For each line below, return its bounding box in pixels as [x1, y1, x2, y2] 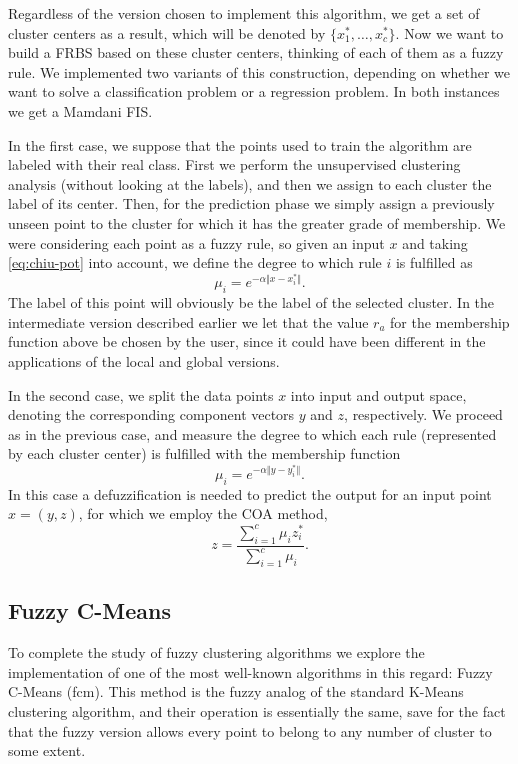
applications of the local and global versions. [8, 350, 280, 371]
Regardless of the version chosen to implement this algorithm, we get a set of [8, 3, 480, 23]
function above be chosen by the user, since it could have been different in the [8, 331, 486, 352]
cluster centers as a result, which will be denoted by [8, 22, 326, 43]
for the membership [390, 311, 510, 332]
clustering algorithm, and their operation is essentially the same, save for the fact [8, 700, 506, 721]
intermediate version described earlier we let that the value [8, 311, 369, 332]
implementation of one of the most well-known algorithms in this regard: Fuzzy [8, 661, 493, 682]
